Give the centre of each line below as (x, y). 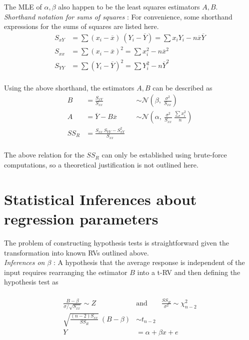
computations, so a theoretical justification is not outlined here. (101, 165)
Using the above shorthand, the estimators (69, 87)
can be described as (182, 87)
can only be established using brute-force (164, 155)
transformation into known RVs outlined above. (76, 252)
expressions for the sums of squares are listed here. (81, 26)
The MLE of (23, 6)
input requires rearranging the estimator (66, 272)
